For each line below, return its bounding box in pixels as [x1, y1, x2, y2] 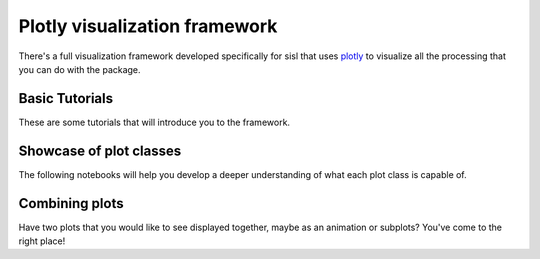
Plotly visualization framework [18, 15, 278, 37]
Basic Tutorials [18, 90, 114, 107]
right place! [18, 235, 66, 247]
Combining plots [18, 195, 124, 212]
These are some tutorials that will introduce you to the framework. [18, 116, 290, 128]
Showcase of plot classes [18, 142, 182, 159]
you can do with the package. [18, 63, 141, 75]
